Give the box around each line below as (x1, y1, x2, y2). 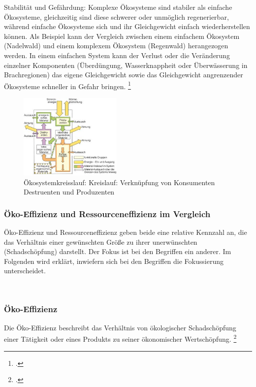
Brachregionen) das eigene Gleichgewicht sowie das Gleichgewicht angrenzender (4, 69, 243, 80)
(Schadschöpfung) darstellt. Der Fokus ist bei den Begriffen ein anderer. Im (4, 246, 231, 257)
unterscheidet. (4, 265, 46, 276)
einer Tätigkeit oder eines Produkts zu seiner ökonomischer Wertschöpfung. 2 (4, 332, 237, 344)
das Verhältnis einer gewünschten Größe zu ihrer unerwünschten (4, 236, 197, 247)
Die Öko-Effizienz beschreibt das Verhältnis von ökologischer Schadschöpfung (4, 322, 236, 332)
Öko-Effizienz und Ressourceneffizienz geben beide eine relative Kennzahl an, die (4, 226, 247, 237)
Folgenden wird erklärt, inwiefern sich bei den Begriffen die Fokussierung (4, 256, 224, 266)
